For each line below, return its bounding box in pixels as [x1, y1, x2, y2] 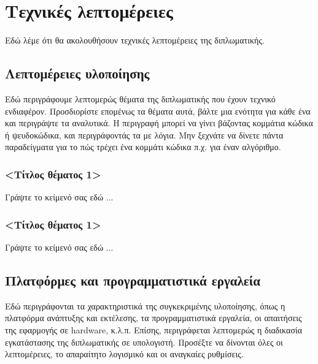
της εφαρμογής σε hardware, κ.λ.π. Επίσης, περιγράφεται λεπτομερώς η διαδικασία [5, 323, 303, 336]
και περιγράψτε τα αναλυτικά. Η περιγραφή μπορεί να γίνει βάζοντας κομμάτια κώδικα [5, 116, 313, 129]
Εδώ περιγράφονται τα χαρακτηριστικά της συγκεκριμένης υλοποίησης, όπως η [5, 299, 285, 312]
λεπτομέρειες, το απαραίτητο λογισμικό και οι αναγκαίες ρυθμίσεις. [5, 347, 244, 360]
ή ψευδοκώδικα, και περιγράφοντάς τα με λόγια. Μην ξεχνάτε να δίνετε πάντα [5, 128, 284, 141]
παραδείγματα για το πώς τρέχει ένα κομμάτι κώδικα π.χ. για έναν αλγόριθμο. [5, 140, 281, 153]
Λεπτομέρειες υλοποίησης [5, 64, 150, 83]
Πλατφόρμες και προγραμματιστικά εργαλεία [5, 270, 261, 289]
